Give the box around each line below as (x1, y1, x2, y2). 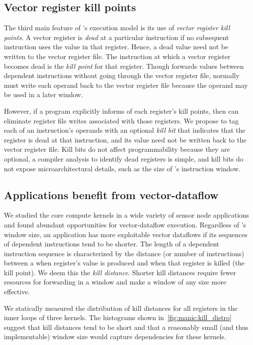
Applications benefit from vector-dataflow (4, 187, 219, 202)
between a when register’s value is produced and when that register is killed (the (4, 258, 245, 268)
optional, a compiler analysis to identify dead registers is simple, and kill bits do (4, 153, 244, 163)
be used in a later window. (4, 89, 83, 100)
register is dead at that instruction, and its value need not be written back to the (4, 134, 247, 144)
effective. (4, 286, 30, 297)
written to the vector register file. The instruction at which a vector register (4, 51, 231, 61)
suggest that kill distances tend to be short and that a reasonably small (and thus (4, 322, 249, 332)
